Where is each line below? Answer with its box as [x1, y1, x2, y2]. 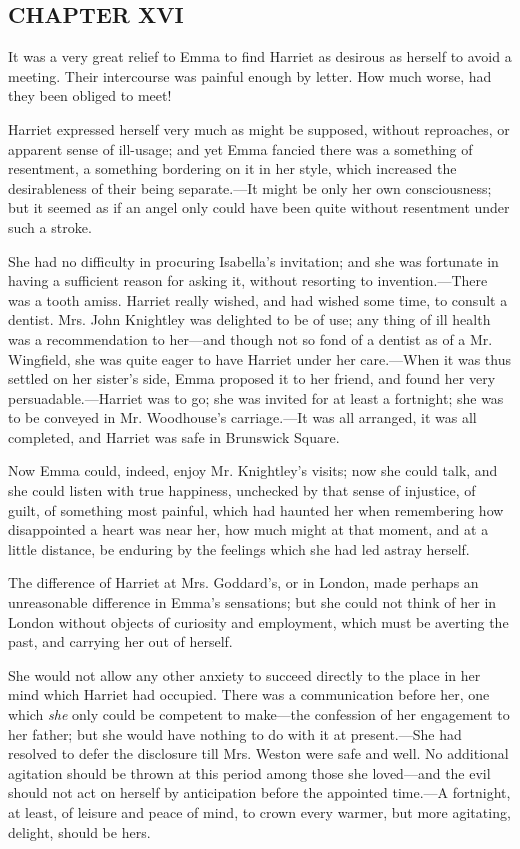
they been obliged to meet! [8, 85, 172, 106]
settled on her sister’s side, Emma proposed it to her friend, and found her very [8, 368, 496, 389]
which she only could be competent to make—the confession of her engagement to [8, 704, 510, 725]
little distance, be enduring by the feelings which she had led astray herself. [8, 538, 470, 559]
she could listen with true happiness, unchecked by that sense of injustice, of [8, 480, 476, 501]
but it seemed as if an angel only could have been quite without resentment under [8, 197, 510, 218]
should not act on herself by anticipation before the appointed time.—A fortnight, [8, 782, 511, 803]
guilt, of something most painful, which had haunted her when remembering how [8, 499, 504, 520]
